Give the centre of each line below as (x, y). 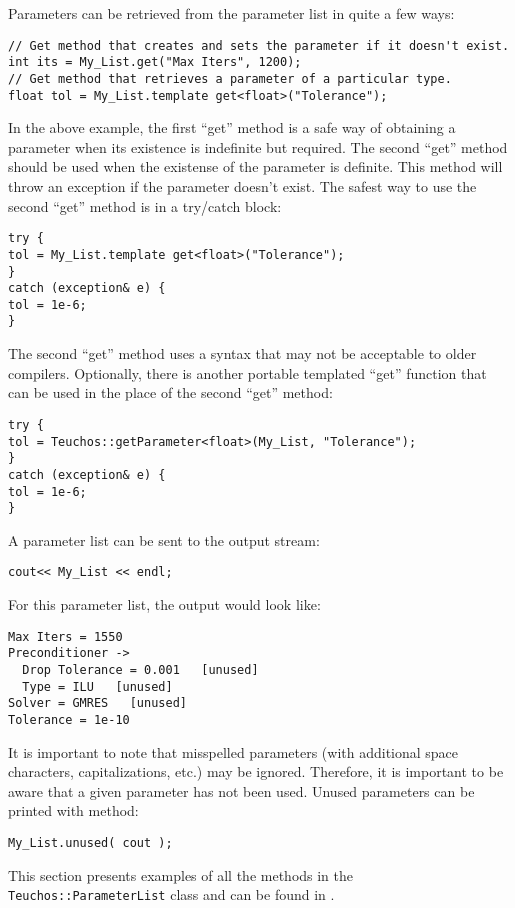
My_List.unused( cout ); (90, 843)
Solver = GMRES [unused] (97, 703)
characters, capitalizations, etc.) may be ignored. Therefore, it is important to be (256, 771)
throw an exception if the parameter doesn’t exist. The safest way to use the (242, 186)
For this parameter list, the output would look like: (164, 604)
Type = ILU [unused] (97, 686)
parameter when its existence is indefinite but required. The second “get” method (258, 146)
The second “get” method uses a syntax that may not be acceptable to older (242, 353)
